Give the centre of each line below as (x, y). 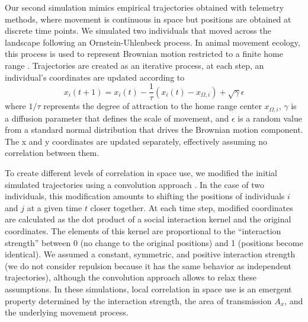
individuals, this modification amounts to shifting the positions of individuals (145, 196)
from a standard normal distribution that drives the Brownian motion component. (154, 130)
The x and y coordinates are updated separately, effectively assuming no (136, 141)
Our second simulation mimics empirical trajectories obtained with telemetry (145, 7)
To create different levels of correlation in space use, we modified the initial (141, 173)
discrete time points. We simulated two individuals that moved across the (138, 31)
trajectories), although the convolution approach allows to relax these (131, 277)
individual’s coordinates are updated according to (95, 77)
